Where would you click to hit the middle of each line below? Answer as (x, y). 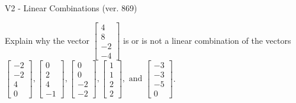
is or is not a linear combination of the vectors (207, 40)
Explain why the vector (47, 40)
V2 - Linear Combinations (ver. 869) (71, 8)
